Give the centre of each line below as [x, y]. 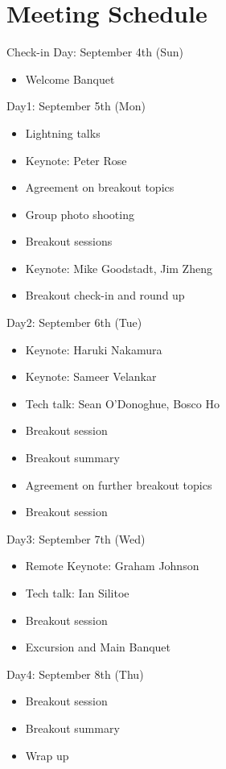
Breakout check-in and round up [105, 295]
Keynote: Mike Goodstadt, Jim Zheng [119, 268]
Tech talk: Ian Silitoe [77, 593]
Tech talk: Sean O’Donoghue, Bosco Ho [122, 403]
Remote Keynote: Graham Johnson [112, 566]
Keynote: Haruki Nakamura [94, 349]
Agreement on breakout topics [100, 187]
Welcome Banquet [70, 79]
